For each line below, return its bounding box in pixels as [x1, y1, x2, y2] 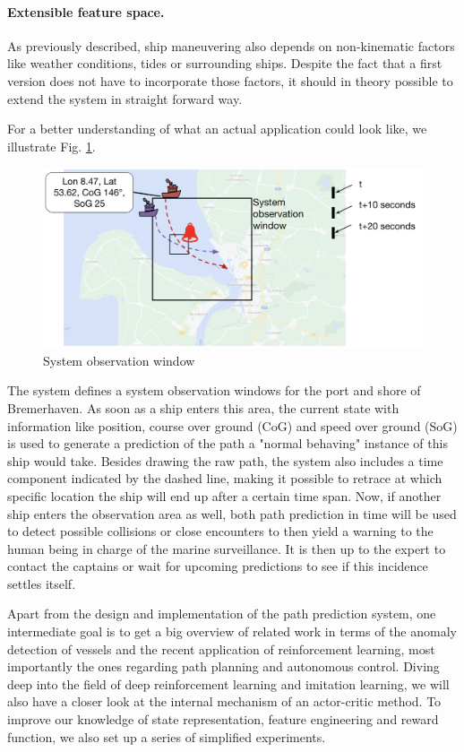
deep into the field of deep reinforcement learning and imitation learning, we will [7, 674, 450, 693]
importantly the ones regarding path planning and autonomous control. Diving [7, 657, 440, 676]
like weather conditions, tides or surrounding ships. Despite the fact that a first [7, 54, 443, 73]
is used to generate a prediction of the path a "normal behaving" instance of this [7, 434, 448, 453]
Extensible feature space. [7, 2, 165, 21]
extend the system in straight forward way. [7, 89, 243, 108]
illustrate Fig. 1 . [7, 136, 96, 155]
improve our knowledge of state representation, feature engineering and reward [7, 710, 439, 729]
